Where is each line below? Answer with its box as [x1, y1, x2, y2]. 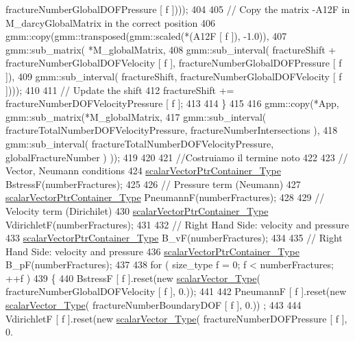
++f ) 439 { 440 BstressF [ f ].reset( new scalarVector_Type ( [5, 270, 260, 285]
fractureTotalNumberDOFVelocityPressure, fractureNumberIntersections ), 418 [5, 123, 338, 137]
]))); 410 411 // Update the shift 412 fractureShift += [5, 82, 234, 97]
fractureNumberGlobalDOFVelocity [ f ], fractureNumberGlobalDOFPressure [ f [5, 56, 342, 70]
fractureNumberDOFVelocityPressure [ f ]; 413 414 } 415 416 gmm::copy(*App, [5, 96, 339, 110]
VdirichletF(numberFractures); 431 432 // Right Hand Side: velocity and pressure [5, 217, 350, 231]
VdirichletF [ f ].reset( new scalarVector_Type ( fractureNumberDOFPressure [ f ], [5, 311, 347, 325]
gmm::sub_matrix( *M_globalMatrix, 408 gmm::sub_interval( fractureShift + [5, 42, 336, 56]
